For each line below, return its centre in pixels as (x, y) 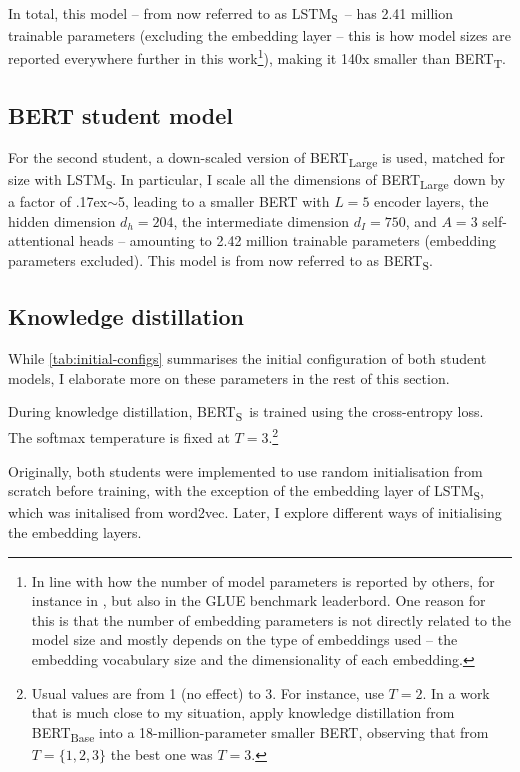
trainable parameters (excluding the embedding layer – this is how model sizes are (259, 35)
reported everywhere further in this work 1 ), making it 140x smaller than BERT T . (257, 58)
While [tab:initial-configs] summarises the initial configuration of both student (247, 358)
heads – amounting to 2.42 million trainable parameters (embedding (287, 240)
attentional (41, 240)
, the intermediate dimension (261, 220)
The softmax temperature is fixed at (119, 437)
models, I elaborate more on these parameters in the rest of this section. (229, 377)
